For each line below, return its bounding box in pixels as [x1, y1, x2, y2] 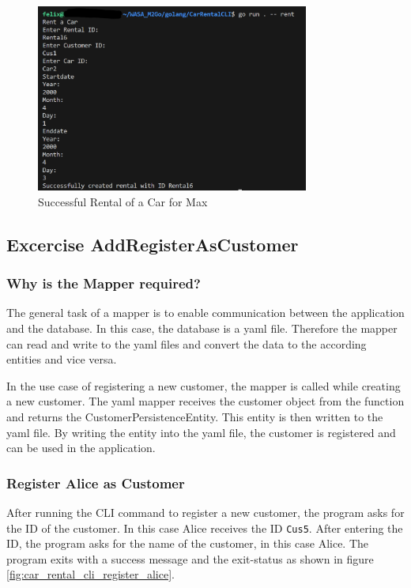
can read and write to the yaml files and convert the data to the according [6, 335, 367, 352]
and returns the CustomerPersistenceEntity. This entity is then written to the [6, 409, 383, 425]
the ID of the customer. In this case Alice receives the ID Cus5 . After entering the [6, 519, 403, 536]
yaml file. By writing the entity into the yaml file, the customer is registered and [6, 424, 396, 440]
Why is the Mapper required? [6, 273, 201, 293]
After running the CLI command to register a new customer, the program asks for [6, 504, 405, 521]
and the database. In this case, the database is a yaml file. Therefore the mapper [6, 320, 398, 337]
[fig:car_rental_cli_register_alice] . [6, 566, 175, 582]
